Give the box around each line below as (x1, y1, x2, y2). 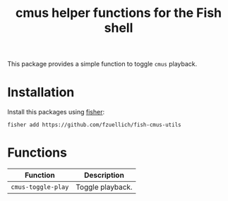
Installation (7, 85, 75, 100)
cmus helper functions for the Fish (15, 5, 222, 21)
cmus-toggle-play (11, 183, 69, 191)
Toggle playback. (75, 182, 133, 192)
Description (83, 171, 125, 181)
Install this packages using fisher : (7, 108, 105, 116)
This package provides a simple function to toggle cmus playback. (7, 60, 198, 68)
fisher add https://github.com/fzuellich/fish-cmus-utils (7, 121, 181, 128)
